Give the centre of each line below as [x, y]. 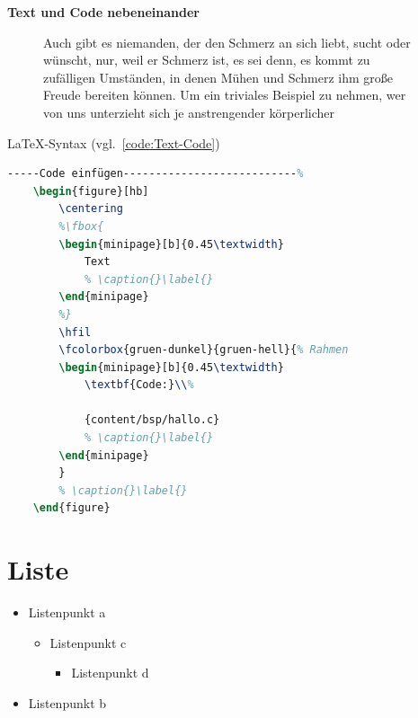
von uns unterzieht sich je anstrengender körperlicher [189, 112]
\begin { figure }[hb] [91, 191]
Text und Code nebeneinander [103, 12]
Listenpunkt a [67, 612]
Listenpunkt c [88, 642]
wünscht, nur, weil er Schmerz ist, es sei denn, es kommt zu [207, 60]
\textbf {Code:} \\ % [139, 385]
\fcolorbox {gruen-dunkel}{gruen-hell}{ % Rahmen [204, 350]
